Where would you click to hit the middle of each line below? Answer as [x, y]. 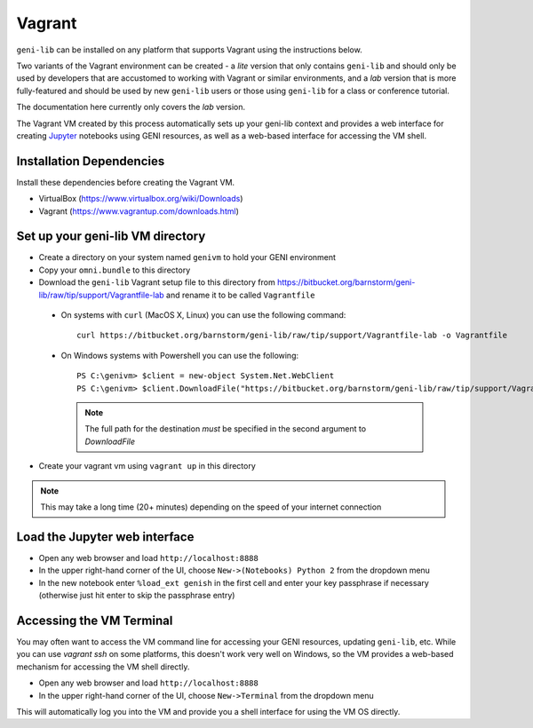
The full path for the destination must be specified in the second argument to [226, 429]
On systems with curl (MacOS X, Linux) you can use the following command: [203, 315]
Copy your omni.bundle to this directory [115, 270]
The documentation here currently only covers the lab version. [131, 107]
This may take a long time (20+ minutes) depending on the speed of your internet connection [211, 507]
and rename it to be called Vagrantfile [240, 295]
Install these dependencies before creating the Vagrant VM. [126, 182]
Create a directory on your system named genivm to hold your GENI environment [187, 257]
